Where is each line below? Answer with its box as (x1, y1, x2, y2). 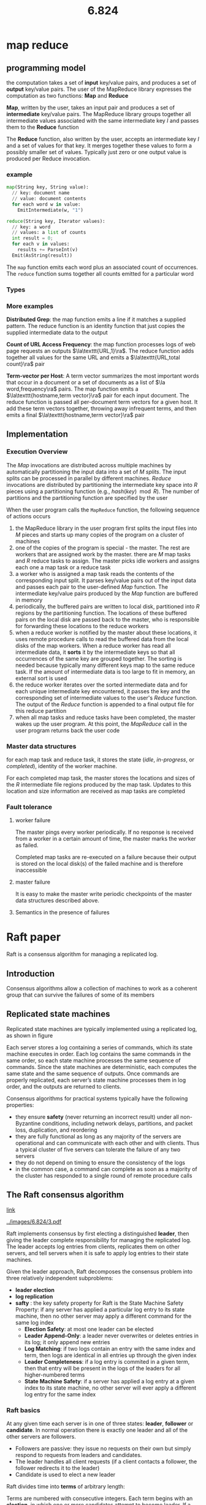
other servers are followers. (6, 1433, 77, 1440)
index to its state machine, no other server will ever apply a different (24, 1384, 197, 1391)
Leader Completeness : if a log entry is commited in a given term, (24, 1358, 190, 1365)
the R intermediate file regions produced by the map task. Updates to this (6, 781, 192, 788)
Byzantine (15, 1119, 41, 1127)
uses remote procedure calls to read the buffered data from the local (15, 635, 189, 642)
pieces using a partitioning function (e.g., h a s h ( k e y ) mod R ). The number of (6, 488, 199, 495)
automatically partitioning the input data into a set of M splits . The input (6, 468, 186, 475)
